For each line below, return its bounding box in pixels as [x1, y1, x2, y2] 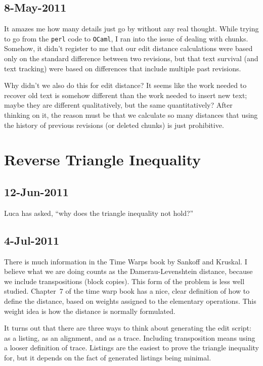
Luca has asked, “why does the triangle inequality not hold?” [4, 207, 194, 218]
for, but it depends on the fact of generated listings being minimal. [4, 352, 211, 362]
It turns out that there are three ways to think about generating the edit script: [4, 323, 251, 333]
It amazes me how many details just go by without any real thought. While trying [4, 23, 259, 34]
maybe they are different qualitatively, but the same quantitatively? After [4, 100, 233, 110]
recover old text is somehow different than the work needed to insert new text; [4, 89, 247, 100]
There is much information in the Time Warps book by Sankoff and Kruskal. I [4, 256, 247, 266]
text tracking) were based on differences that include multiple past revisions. [4, 63, 241, 73]
